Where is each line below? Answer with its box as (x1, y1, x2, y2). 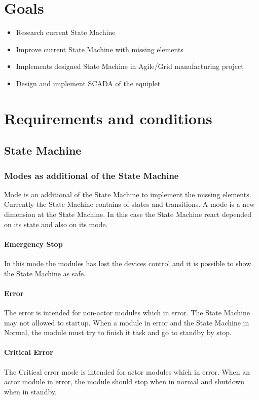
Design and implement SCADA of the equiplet (16, 78, 161, 88)
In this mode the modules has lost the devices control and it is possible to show (4, 258, 251, 269)
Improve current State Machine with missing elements (16, 44, 183, 54)
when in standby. (4, 386, 57, 396)
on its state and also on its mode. (4, 219, 108, 229)
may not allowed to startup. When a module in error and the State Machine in (4, 317, 249, 328)
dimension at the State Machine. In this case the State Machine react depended (4, 209, 251, 220)
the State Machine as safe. (4, 268, 86, 278)
